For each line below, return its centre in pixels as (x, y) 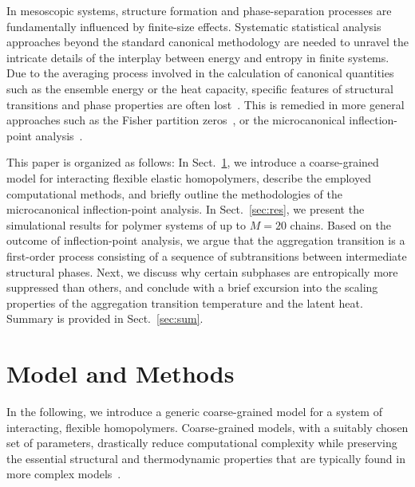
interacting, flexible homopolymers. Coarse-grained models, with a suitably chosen (207, 427)
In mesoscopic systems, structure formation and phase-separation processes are (199, 10)
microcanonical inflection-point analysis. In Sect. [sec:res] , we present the (186, 209)
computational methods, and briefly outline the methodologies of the (175, 193)
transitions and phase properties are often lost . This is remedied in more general (206, 104)
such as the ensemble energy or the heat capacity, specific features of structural (200, 88)
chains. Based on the (340, 224)
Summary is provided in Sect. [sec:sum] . (105, 318)
